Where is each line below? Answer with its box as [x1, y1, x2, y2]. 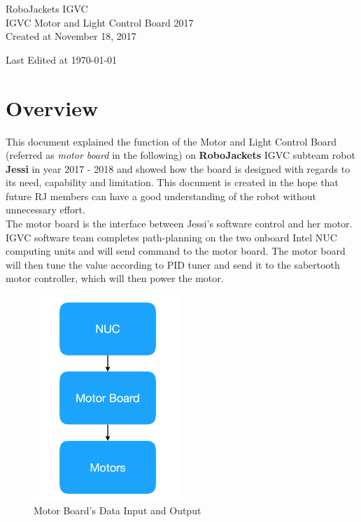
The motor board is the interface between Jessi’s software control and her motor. [6, 216, 353, 231]
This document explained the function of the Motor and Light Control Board [6, 134, 337, 148]
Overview [6, 93, 99, 122]
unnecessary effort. [6, 202, 85, 217]
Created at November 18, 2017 [6, 29, 136, 43]
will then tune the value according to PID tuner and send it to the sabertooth [6, 257, 340, 271]
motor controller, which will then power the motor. [6, 271, 224, 285]
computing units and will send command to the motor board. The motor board [6, 244, 346, 258]
